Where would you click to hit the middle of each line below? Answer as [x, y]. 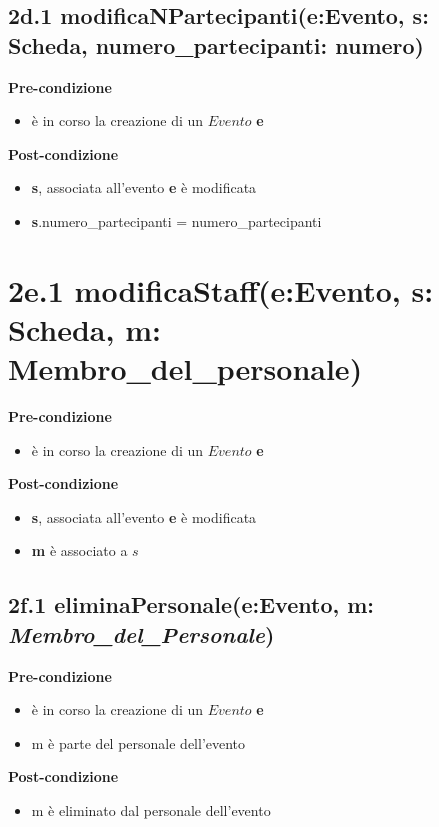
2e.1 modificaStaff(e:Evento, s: [221, 289]
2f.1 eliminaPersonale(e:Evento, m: [191, 604]
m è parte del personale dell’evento [138, 742]
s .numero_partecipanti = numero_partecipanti [176, 220]
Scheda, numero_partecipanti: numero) [216, 44]
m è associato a [79, 550]
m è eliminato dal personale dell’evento [151, 810]
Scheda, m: [84, 328]
